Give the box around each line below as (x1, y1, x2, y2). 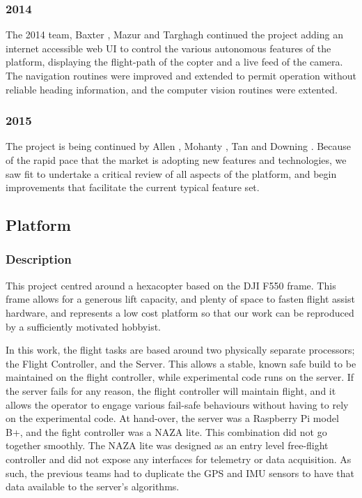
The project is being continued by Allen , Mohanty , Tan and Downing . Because (6, 139, 352, 153)
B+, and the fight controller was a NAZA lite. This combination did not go (6, 424, 327, 439)
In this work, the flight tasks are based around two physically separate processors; (6, 342, 355, 357)
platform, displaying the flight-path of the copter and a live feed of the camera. (6, 54, 343, 69)
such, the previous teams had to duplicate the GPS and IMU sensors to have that (6, 465, 354, 480)
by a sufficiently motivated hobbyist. (6, 319, 161, 333)
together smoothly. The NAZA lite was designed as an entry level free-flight (6, 438, 329, 453)
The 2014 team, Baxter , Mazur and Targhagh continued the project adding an (6, 27, 343, 42)
